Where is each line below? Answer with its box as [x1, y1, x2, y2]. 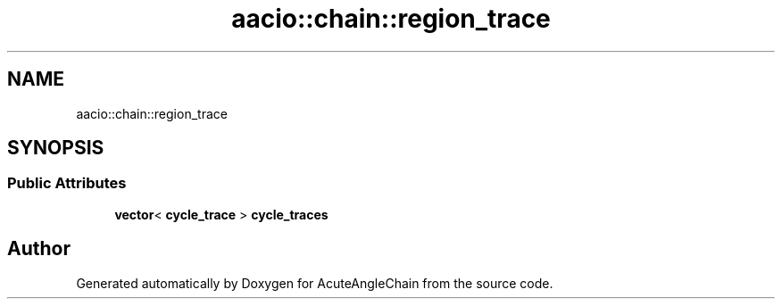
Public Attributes [7, 174, 127, 193]
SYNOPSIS [7, 136, 104, 160]
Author [7, 237, 71, 261]
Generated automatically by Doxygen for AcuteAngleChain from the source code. [76, 275, 553, 291]
